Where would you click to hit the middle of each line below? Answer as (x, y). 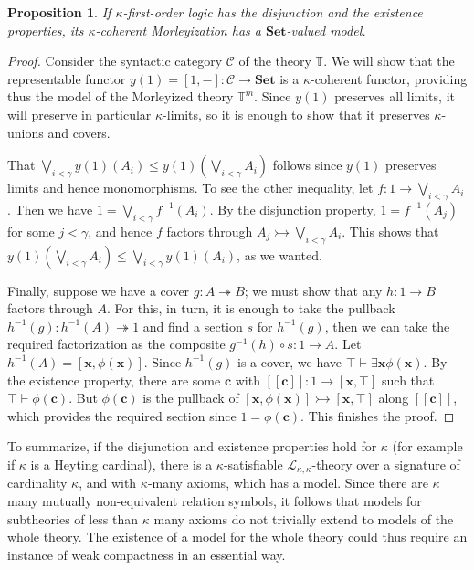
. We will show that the (389, 61)
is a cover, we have (290, 361)
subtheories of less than (73, 518)
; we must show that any (313, 290)
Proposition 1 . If (59, 12)
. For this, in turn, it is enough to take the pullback (251, 308)
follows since (307, 165)
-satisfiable (253, 464)
